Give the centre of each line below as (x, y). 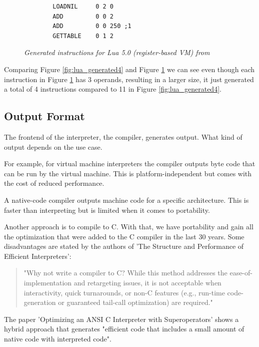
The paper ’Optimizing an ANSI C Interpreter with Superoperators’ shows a (121, 319)
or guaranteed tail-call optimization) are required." (135, 302)
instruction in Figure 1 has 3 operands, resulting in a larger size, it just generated (129, 79)
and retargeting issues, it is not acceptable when (147, 283)
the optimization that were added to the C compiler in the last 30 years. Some (124, 236)
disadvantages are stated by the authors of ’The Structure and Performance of (124, 246)
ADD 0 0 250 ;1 (92, 26)
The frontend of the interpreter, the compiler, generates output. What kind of (123, 136)
